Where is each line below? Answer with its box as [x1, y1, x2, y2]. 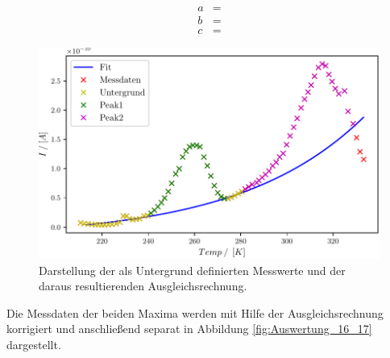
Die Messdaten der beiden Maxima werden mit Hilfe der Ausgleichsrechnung [6, 304, 384, 321]
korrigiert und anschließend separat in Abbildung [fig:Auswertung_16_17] [6, 320, 372, 337]
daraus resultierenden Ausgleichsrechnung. [39, 277, 247, 294]
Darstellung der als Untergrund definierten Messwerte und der [39, 261, 346, 278]
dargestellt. [6, 335, 61, 352]
